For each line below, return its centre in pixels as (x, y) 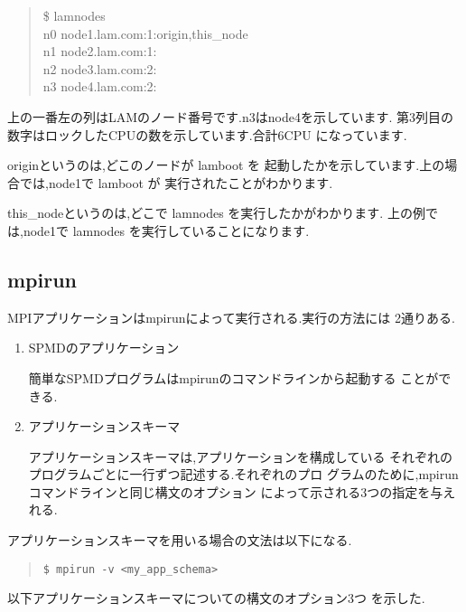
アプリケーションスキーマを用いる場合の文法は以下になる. (180, 540)
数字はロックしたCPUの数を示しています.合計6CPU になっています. (207, 134)
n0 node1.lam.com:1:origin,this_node (145, 33)
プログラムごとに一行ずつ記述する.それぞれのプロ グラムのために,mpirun (243, 474)
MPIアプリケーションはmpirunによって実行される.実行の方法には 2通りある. (231, 317)
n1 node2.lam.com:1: (100, 51)
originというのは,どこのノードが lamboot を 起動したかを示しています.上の (226, 165)
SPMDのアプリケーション (104, 348)
